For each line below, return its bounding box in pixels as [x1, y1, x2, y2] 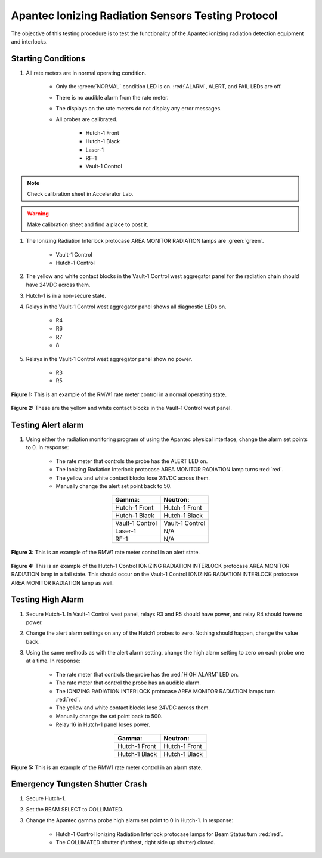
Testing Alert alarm [11, 419, 84, 430]
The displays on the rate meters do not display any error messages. [55, 105, 222, 112]
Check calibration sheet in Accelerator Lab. [27, 190, 134, 197]
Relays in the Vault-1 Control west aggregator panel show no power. [26, 355, 193, 362]
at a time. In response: [26, 657, 80, 665]
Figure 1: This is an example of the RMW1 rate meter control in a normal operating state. [11, 391, 227, 398]
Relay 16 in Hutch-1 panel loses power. [55, 721, 150, 728]
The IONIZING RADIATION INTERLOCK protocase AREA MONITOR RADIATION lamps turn [55, 687, 275, 695]
